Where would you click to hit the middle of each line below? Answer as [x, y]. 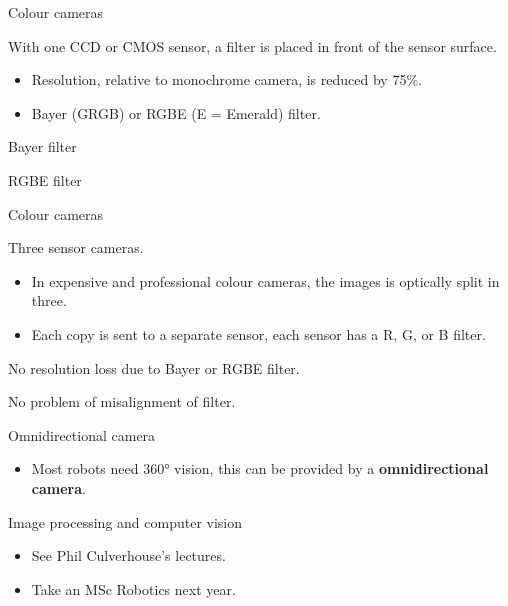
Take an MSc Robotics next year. [133, 588]
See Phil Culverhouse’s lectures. [128, 555]
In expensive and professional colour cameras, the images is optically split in [265, 280]
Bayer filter [42, 146]
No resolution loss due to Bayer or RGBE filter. [154, 367]
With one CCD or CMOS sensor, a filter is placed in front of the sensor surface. [252, 45]
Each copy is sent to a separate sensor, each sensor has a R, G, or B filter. [258, 333]
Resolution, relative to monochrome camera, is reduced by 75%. [226, 79]
